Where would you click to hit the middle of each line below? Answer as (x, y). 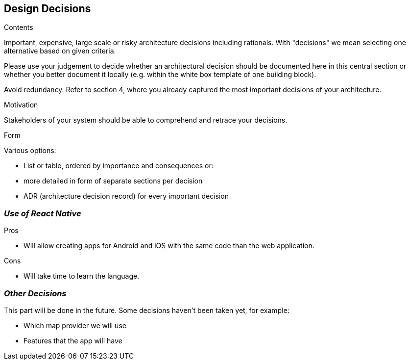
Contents (19, 27)
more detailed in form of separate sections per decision (113, 181)
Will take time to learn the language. (82, 276)
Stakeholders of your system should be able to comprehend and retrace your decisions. (146, 120)
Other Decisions (35, 293)
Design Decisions (48, 9)
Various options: (30, 151)
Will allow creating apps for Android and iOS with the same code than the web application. (169, 246)
